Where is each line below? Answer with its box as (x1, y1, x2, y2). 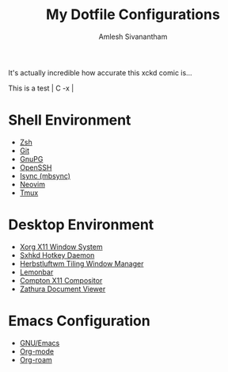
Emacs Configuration (8, 312, 150, 330)
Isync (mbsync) (19, 171, 71, 180)
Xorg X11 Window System (19, 242, 103, 251)
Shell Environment (8, 111, 131, 129)
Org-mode (19, 347, 54, 356)
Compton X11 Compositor (19, 275, 103, 285)
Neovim (19, 179, 46, 189)
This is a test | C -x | (8, 83, 74, 93)
